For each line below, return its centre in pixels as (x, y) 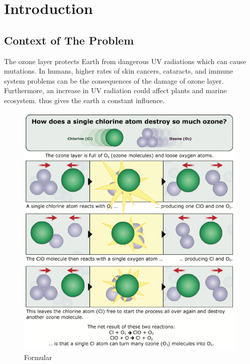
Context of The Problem (69, 40)
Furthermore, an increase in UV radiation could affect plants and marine (115, 90)
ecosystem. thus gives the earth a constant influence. (84, 100)
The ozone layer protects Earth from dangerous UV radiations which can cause (125, 61)
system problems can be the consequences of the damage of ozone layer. (114, 80)
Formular (38, 357)
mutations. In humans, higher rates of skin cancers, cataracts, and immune (118, 71)
